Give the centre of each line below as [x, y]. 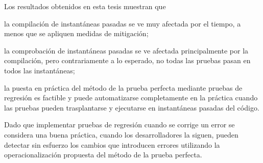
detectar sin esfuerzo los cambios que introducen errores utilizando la [112, 144]
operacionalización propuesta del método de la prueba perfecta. [103, 155]
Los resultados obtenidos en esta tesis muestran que [85, 6]
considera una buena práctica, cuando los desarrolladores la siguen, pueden [121, 134]
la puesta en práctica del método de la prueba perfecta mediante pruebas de [123, 87]
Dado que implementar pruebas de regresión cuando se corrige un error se [119, 125]
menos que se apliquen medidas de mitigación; [76, 33]
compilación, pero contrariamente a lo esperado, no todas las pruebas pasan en [127, 60]
